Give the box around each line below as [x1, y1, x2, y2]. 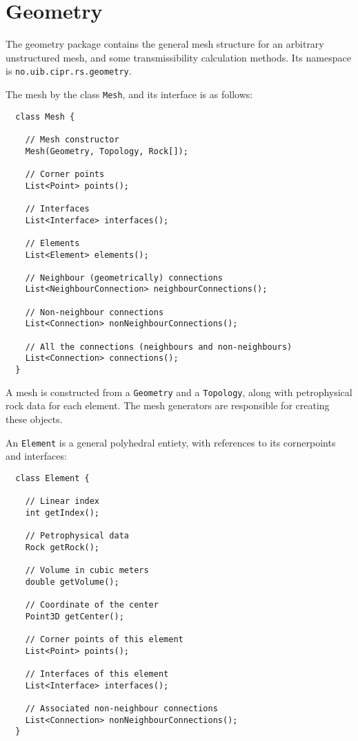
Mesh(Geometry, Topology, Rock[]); [25, 146, 188, 156]
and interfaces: [6, 449, 67, 463]
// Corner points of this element [25, 635, 183, 644]
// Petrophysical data [25, 531, 129, 541]
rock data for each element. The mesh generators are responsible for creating [6, 398, 330, 413]
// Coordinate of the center [25, 600, 159, 610]
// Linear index [25, 496, 100, 507]
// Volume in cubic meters [25, 565, 149, 576]
